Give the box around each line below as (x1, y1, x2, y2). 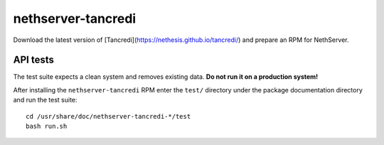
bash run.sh (26, 122, 68, 131)
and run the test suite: (13, 96, 78, 104)
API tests (13, 54, 55, 66)
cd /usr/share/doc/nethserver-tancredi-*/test (26, 112, 191, 120)
